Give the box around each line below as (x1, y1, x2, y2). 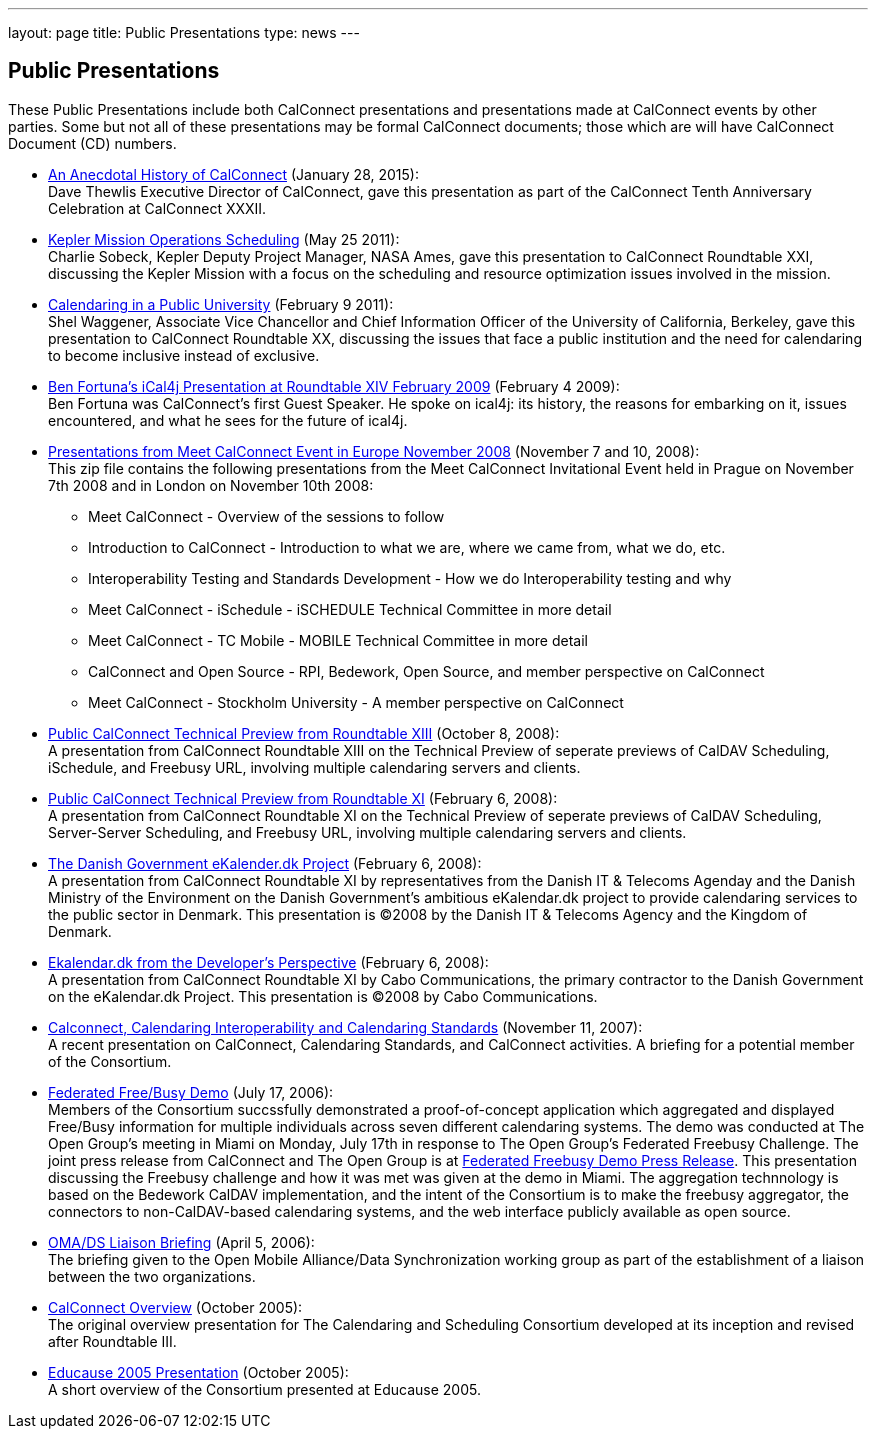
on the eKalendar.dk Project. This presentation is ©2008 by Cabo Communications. (48, 987, 598, 1005)
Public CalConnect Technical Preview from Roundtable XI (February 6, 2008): (48, 789, 558, 807)
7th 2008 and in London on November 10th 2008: (48, 476, 374, 494)
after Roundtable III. (48, 1332, 177, 1350)
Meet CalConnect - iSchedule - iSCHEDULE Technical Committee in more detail (88, 600, 612, 618)
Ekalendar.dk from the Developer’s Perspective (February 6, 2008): (48, 953, 489, 971)
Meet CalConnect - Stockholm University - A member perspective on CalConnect (88, 693, 624, 711)
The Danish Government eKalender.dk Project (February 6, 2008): (48, 854, 482, 872)
